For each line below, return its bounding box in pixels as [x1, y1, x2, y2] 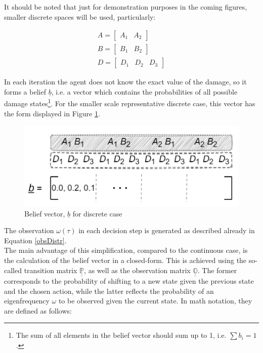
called [4, 264, 22, 275]
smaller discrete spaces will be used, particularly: [4, 11, 156, 22]
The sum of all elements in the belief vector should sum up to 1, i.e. [16, 330, 227, 340]
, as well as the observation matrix [84, 264, 191, 275]
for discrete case [72, 208, 122, 218]
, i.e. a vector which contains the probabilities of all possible [51, 86, 238, 97]
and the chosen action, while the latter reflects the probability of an [4, 285, 214, 296]
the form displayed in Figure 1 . [4, 108, 100, 118]
